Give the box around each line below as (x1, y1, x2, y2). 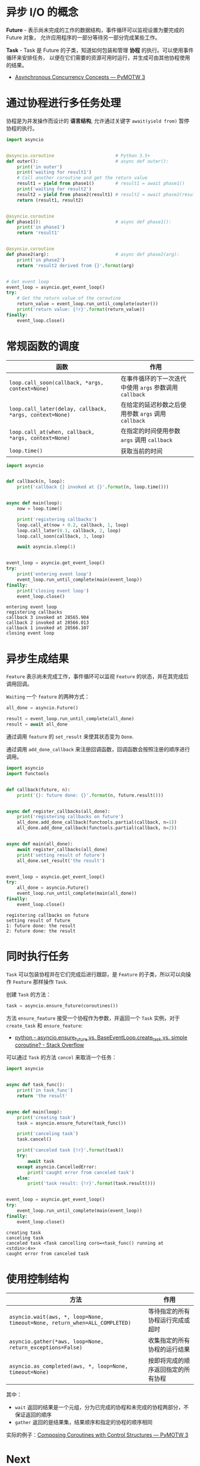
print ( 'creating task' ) (17, 1114, 76, 1120)
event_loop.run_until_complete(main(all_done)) (17, 891, 137, 897)
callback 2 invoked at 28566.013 (6, 620, 89, 626)
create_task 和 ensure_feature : (6, 1022, 83, 1029)
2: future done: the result (6, 928, 76, 934)
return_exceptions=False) (9, 1344, 83, 1351)
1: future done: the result (6, 922, 76, 929)
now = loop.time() (17, 506, 62, 512)
